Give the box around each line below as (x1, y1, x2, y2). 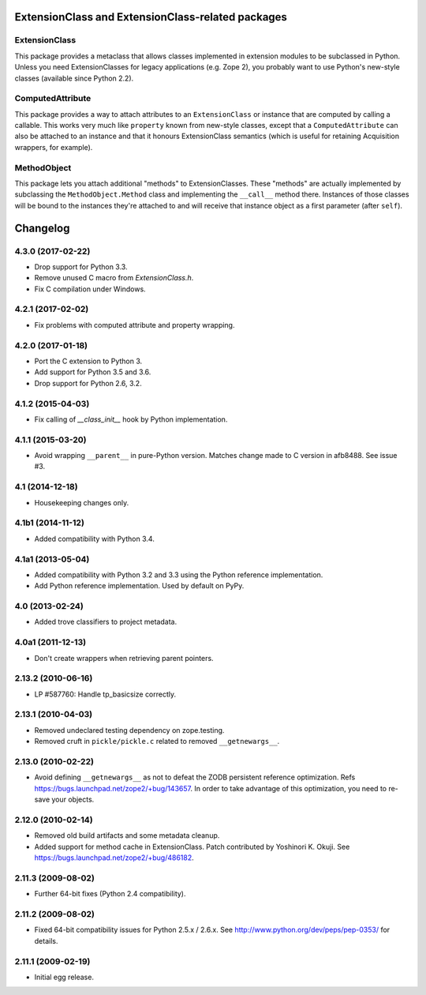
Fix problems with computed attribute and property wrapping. (34, 320, 235, 329)
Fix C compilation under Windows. (34, 284, 146, 294)
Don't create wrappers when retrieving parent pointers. (34, 653, 214, 663)
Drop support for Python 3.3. (34, 261, 128, 272)
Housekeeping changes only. (34, 497, 129, 507)
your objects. (51, 794, 95, 805)
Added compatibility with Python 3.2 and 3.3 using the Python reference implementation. (34, 569, 323, 580)
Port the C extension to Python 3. (34, 356, 143, 366)
